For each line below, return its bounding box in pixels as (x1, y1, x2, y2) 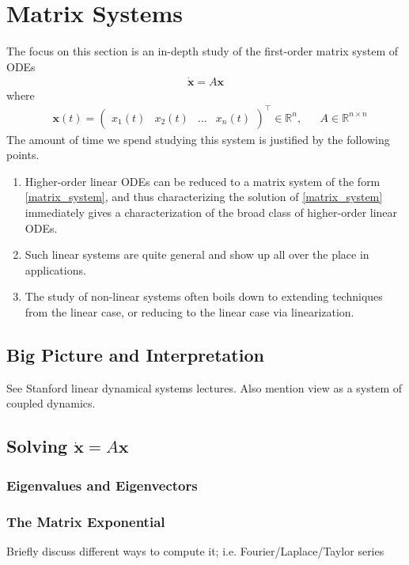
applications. (25, 261, 86, 278)
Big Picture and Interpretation (6, 343, 264, 367)
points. (6, 146, 40, 163)
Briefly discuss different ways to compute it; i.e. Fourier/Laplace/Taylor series (6, 542, 384, 559)
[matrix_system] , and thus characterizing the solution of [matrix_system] (25, 188, 383, 205)
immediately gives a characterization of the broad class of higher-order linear (25, 204, 398, 221)
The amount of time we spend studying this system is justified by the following (6, 131, 390, 147)
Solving (6, 434, 68, 458)
